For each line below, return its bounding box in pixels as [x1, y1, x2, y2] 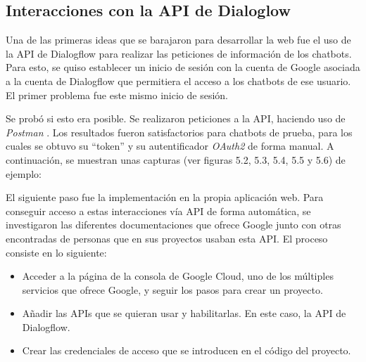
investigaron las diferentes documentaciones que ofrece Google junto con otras [6, 217, 341, 232]
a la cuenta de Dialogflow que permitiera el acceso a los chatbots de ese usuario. [6, 73, 351, 88]
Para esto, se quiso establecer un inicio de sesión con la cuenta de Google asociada [6, 60, 360, 75]
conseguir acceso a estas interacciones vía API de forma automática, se [6, 203, 311, 218]
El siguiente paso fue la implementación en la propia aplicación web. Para [6, 190, 324, 205]
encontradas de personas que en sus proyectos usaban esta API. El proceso [6, 231, 328, 245]
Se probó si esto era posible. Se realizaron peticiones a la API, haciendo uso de [6, 111, 346, 126]
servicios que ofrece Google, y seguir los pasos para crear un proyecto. [22, 282, 323, 297]
